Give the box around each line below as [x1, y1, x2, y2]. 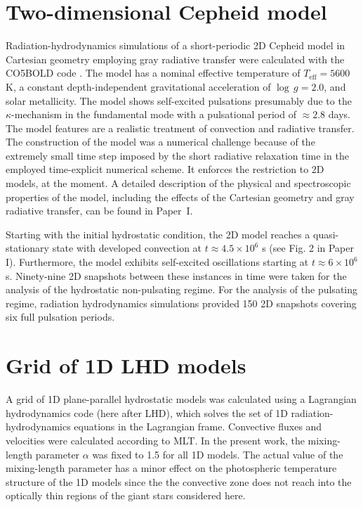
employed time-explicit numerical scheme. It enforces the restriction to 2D [6, 162, 324, 177]
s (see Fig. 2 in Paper [262, 240, 354, 255]
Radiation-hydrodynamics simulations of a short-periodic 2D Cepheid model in [6, 38, 345, 53]
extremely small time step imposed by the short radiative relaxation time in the [6, 148, 349, 162]
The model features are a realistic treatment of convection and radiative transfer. [6, 120, 355, 135]
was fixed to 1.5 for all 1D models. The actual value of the [92, 447, 343, 461]
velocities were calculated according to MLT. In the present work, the [6, 432, 305, 447]
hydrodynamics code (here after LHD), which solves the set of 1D [6, 405, 288, 420]
